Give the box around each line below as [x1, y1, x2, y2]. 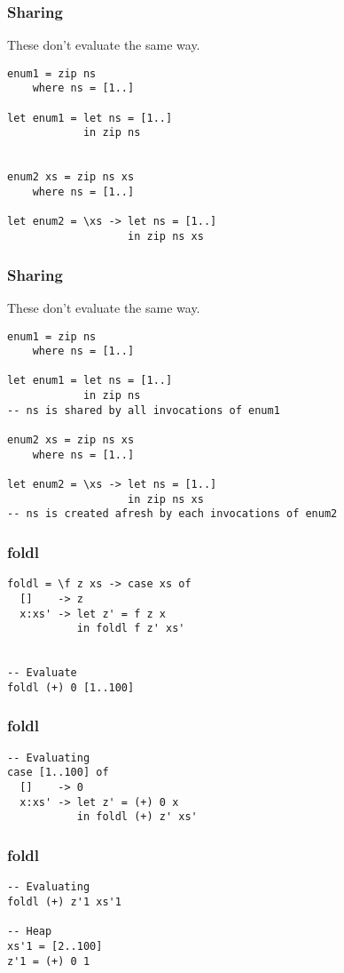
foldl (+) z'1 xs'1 [7, 895, 121, 908]
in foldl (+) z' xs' [76, 810, 198, 824]
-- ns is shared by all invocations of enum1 [7, 403, 280, 417]
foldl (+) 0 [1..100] [7, 681, 135, 694]
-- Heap [7, 925, 52, 938]
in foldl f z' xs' [76, 622, 185, 635]
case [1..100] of [7, 766, 109, 779]
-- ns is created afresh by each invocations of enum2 [7, 507, 338, 521]
